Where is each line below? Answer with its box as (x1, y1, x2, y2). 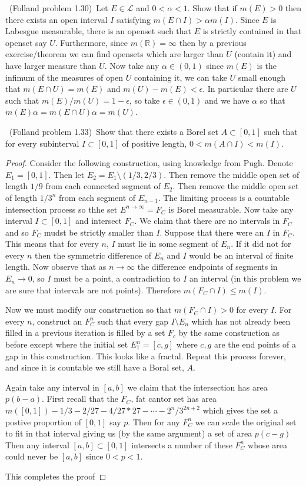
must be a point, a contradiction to (54, 272, 181, 285)
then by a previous (179, 36, 247, 48)
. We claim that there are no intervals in (134, 214, 280, 227)
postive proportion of (5, 415, 81, 428)
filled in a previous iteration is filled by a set (5, 326, 165, 339)
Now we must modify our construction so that (5, 303, 172, 316)
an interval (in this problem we (189, 272, 301, 285)
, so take (129, 94, 160, 106)
